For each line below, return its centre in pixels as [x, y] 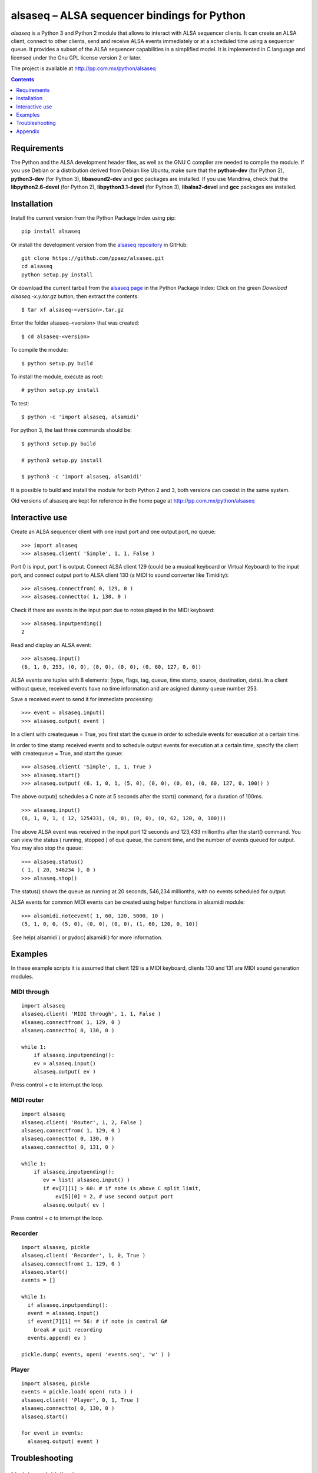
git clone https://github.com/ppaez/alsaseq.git [93, 258]
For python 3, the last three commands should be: [71, 430]
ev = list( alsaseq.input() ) [87, 1180]
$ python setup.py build [57, 363]
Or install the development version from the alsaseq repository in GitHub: [100, 245]
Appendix [28, 131]
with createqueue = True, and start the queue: [67, 753]
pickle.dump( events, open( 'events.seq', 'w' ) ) [96, 1354]
